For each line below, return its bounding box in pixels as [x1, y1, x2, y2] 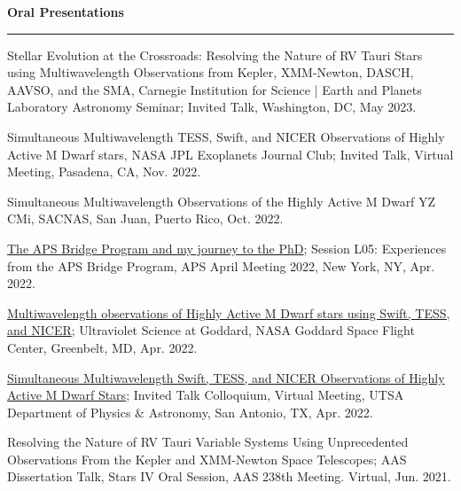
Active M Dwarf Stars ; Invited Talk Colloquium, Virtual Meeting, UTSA [7, 386, 404, 404]
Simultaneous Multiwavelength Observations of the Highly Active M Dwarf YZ [7, 191, 436, 210]
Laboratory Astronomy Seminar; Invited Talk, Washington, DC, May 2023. [7, 97, 417, 116]
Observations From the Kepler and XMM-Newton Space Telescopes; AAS [7, 449, 407, 468]
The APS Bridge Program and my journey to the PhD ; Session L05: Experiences [7, 238, 447, 257]
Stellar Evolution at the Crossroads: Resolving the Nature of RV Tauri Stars [7, 45, 423, 64]
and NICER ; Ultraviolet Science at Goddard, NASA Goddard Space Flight [7, 321, 415, 339]
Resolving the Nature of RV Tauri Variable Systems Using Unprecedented [7, 433, 409, 451]
